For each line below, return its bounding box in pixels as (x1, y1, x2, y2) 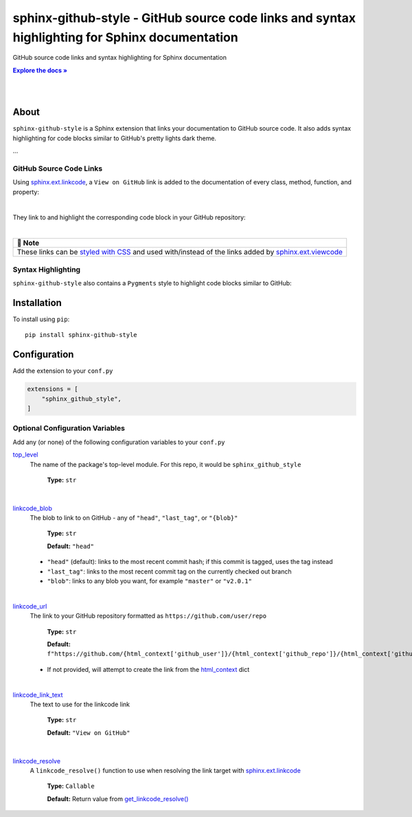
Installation (12, 296, 62, 309)
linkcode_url (12, 602, 47, 610)
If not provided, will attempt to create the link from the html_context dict (47, 665, 250, 673)
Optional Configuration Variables (12, 424, 125, 433)
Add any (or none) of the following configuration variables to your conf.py (12, 437, 226, 446)
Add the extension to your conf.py (12, 367, 113, 375)
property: (12, 188, 39, 196)
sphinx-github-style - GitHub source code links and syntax (12, 10, 356, 25)
